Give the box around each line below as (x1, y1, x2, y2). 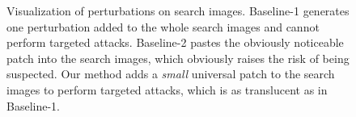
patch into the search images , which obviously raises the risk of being (6, 49, 350, 66)
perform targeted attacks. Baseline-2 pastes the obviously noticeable (6, 34, 344, 51)
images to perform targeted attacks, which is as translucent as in (6, 81, 328, 98)
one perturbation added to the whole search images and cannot (6, 18, 320, 35)
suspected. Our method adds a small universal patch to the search (6, 65, 335, 82)
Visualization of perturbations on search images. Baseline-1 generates (6, 2, 350, 19)
